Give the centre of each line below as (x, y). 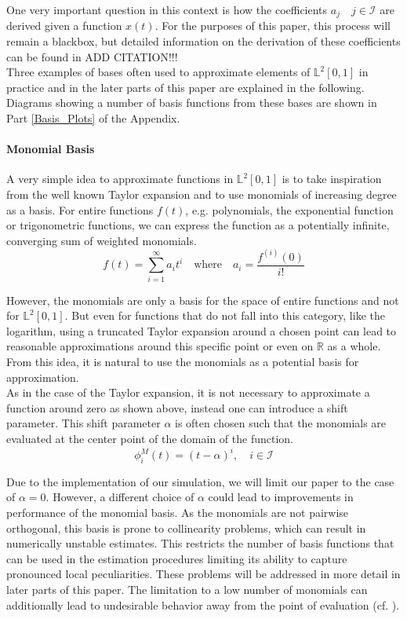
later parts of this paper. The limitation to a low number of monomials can (187, 589)
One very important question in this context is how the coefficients (167, 9)
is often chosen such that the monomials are (281, 423)
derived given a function (64, 26)
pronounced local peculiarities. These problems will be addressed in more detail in (203, 574)
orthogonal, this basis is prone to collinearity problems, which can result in (186, 527)
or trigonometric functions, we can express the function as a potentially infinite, (198, 225)
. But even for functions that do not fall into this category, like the (225, 315)
